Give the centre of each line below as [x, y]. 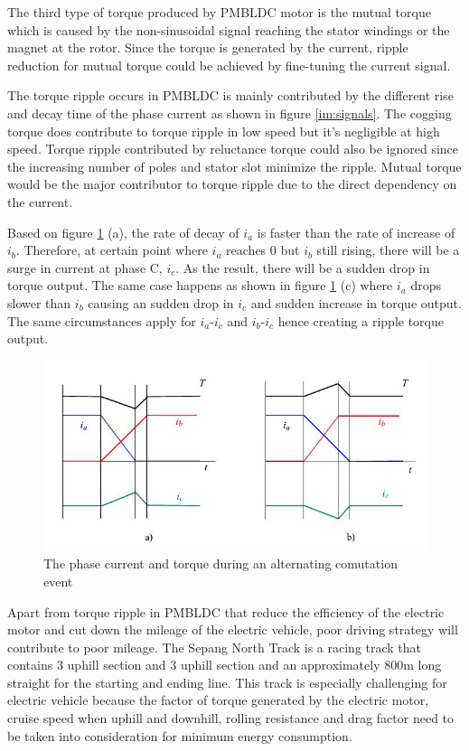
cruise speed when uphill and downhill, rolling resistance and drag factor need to [231, 718]
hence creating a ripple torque [361, 320]
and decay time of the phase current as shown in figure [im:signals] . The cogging [230, 113]
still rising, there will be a [388, 250]
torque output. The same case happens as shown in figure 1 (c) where [200, 285]
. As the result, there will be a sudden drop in [303, 267]
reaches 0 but [263, 250]
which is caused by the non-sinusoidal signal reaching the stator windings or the [229, 29]
